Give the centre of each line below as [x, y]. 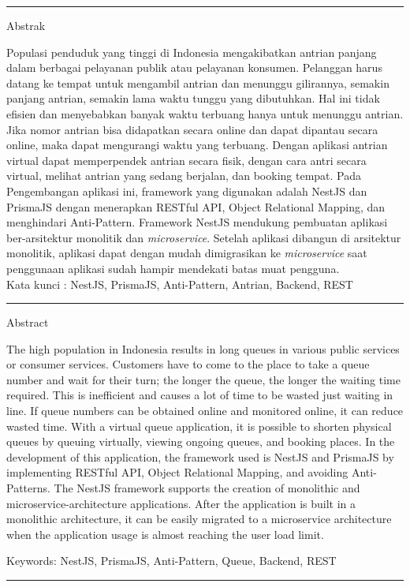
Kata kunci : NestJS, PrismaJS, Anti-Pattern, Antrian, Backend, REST [180, 284]
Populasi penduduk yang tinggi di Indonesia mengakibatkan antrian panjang [192, 52]
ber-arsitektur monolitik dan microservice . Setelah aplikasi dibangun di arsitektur [204, 237]
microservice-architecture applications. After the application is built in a [181, 503]
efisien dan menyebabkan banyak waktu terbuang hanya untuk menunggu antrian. [205, 113]
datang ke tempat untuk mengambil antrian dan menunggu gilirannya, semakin [198, 82]
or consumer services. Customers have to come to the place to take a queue [188, 364]
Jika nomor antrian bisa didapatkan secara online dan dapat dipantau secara [192, 129]
